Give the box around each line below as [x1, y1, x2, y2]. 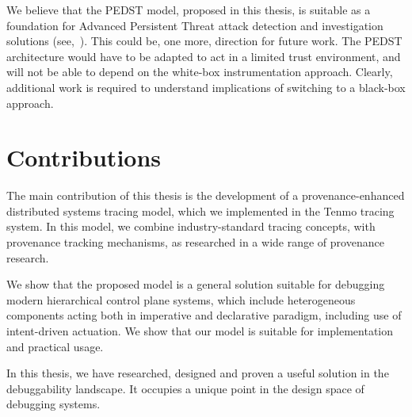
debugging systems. [6, 396, 101, 412]
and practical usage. [6, 338, 104, 354]
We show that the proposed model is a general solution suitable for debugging [6, 276, 385, 293]
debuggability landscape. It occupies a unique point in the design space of [6, 380, 364, 396]
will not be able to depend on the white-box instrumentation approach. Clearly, [6, 63, 393, 80]
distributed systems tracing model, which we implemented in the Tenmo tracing [6, 202, 395, 219]
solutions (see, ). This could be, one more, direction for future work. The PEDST [6, 33, 402, 49]
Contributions [6, 141, 162, 174]
